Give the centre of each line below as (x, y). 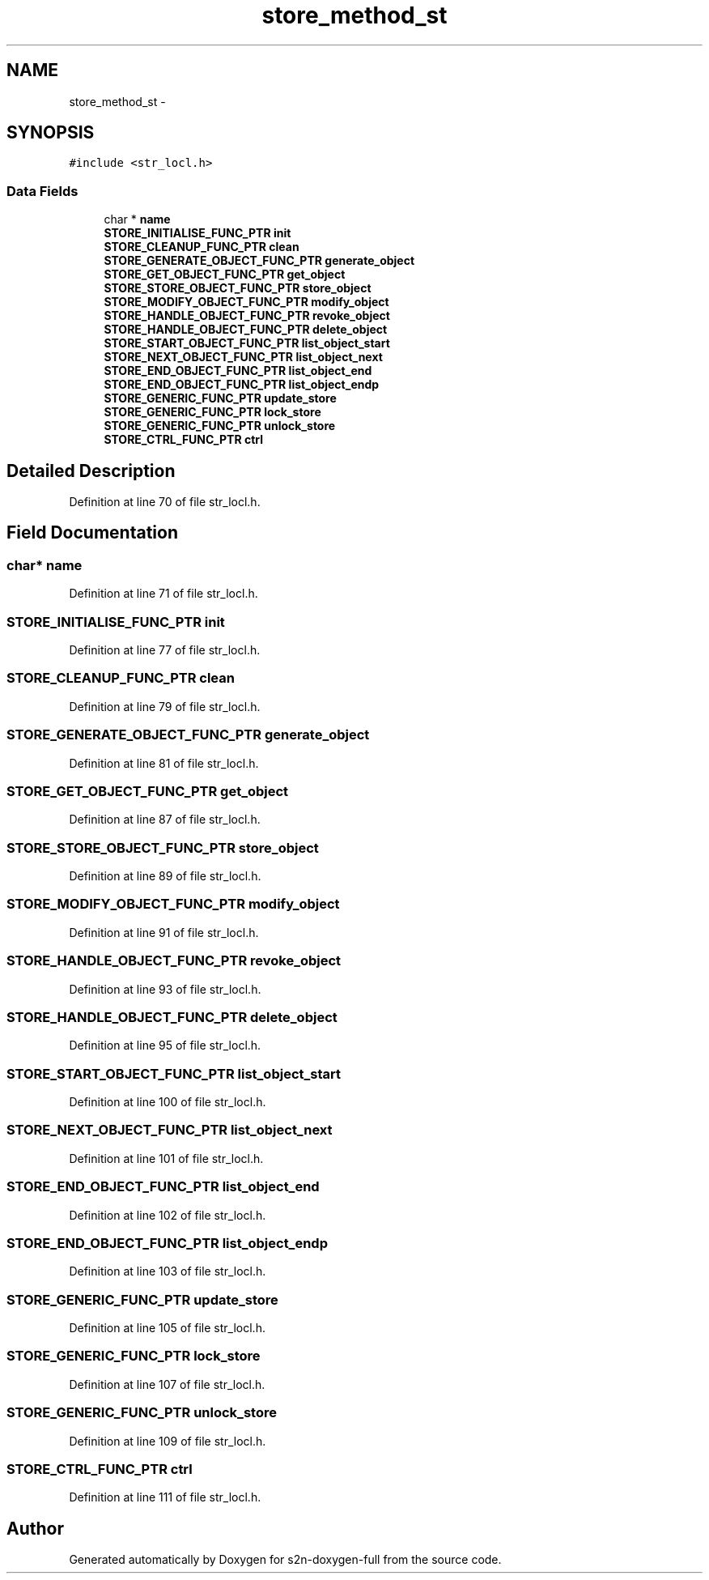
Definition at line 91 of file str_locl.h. (164, 932)
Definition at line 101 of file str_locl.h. (166, 1158)
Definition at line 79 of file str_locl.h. (165, 706)
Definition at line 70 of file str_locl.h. (165, 502)
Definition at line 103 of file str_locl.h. (168, 1271)
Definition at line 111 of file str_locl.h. (165, 1497)
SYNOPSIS (51, 133)
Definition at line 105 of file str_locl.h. (167, 1328)
